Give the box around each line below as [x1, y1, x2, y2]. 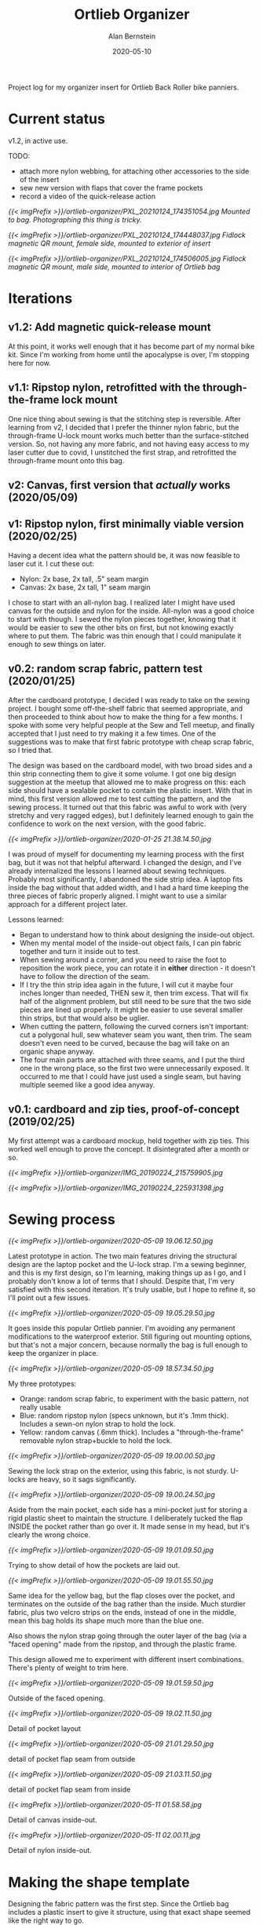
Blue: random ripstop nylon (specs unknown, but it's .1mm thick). [19, 1411, 229, 1420]
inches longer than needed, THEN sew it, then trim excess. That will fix [19, 988, 249, 998]
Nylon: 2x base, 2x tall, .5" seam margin [19, 574, 149, 583]
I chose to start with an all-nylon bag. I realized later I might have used [8, 597, 236, 607]
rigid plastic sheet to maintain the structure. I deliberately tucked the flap [8, 1514, 243, 1523]
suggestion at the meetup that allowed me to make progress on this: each [8, 777, 247, 787]
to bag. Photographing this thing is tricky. [8, 214, 143, 225]
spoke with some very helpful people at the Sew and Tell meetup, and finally [8, 720, 255, 729]
